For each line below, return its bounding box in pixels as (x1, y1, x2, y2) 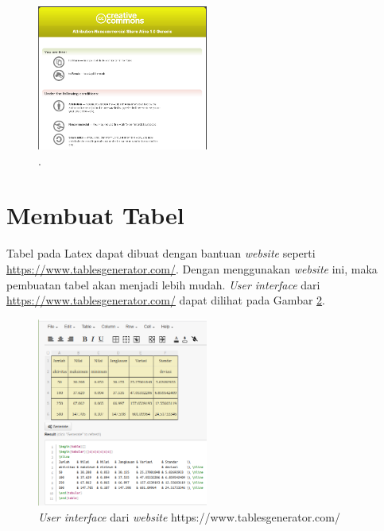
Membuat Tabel (6, 199, 184, 231)
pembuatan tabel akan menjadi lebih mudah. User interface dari (6, 276, 320, 293)
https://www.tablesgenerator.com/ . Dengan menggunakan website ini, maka (6, 260, 378, 277)
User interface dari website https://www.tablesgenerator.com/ (38, 508, 340, 525)
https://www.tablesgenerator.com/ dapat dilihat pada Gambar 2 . (6, 292, 325, 308)
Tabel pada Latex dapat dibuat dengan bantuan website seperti (6, 245, 316, 262)
